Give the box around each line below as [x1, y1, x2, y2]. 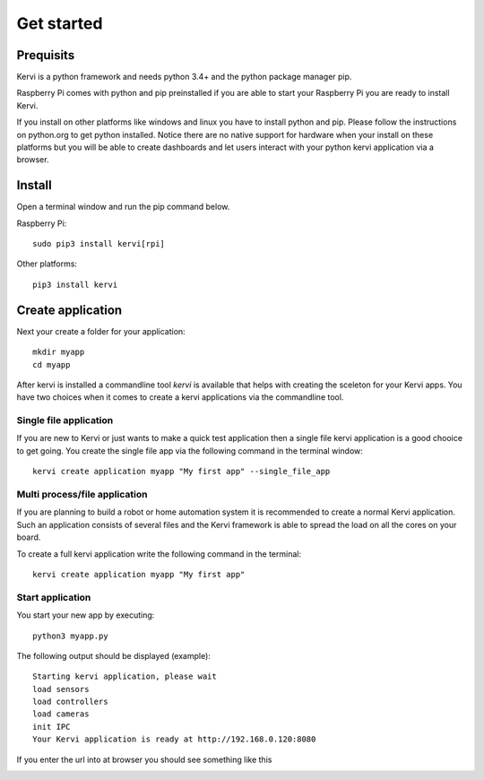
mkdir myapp [32, 347, 85, 358]
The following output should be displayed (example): [16, 650, 211, 661]
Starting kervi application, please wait [32, 672, 217, 681]
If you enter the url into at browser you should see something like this [16, 754, 272, 765]
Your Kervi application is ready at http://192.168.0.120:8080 [32, 734, 316, 744]
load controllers [32, 697, 108, 707]
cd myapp [32, 360, 71, 369]
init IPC [32, 722, 71, 732]
